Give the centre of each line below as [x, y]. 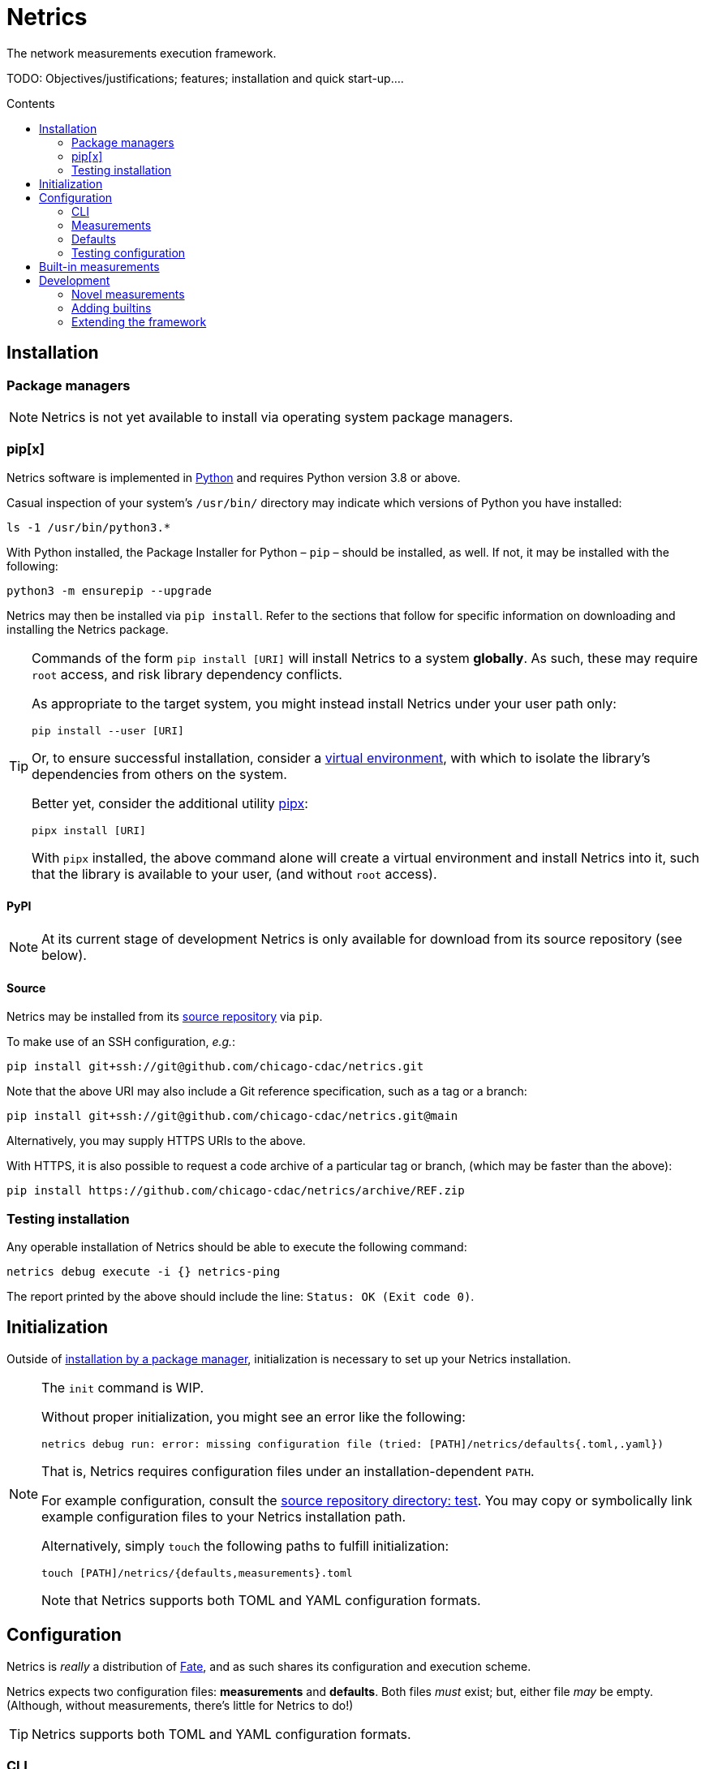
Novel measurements [128, 294]
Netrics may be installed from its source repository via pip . [165, 1017]
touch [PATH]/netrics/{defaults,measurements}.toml [197, 1573]
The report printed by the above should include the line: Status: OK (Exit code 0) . [241, 1296]
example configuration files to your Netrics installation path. [224, 1516]
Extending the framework [139, 321]
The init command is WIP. [123, 1387]
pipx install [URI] [89, 830]
